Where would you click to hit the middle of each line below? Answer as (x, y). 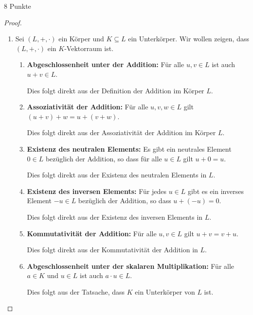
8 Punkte (18, 6)
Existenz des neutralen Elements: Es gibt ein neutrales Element (129, 149)
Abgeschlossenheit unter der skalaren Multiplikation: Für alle (131, 266)
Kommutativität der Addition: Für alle (92, 233)
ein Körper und (81, 39)
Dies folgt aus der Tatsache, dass (76, 291)
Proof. (13, 22)
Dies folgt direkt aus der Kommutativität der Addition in (112, 250)
